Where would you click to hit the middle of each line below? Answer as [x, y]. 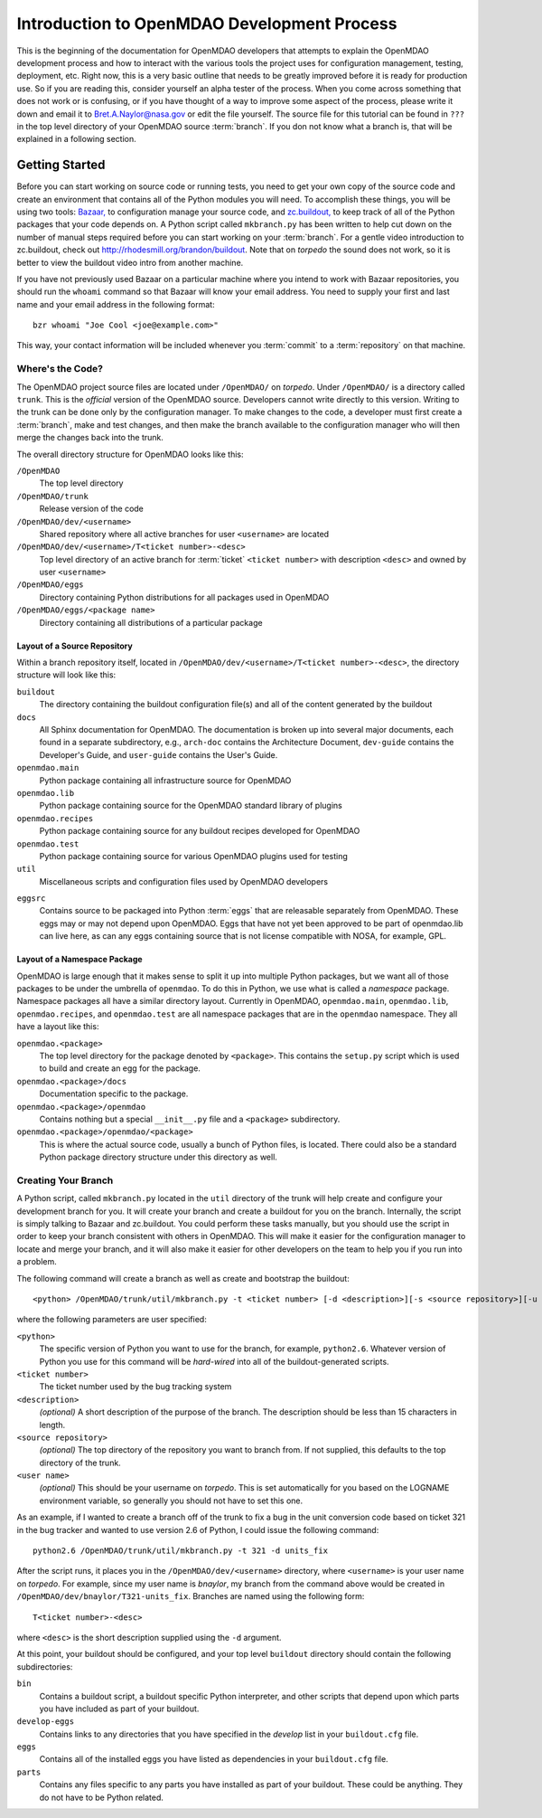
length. [52, 1425]
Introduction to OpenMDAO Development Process [207, 24]
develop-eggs [46, 1722]
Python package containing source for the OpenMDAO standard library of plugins [191, 806]
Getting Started [61, 165]
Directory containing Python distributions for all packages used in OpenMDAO [184, 597]
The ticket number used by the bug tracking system [135, 1387]
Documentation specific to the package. [114, 1094]
